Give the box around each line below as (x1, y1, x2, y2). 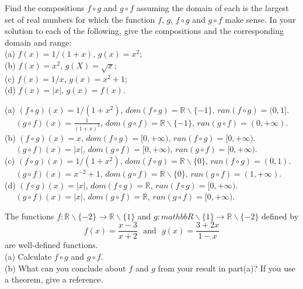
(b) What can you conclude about (5, 262, 126, 274)
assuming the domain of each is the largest (136, 2, 289, 13)
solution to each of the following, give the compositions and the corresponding (5, 25, 284, 37)
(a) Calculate (5, 250, 52, 263)
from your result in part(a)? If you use (158, 262, 295, 274)
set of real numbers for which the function (5, 13, 155, 25)
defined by (262, 209, 299, 222)
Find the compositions (5, 2, 85, 13)
